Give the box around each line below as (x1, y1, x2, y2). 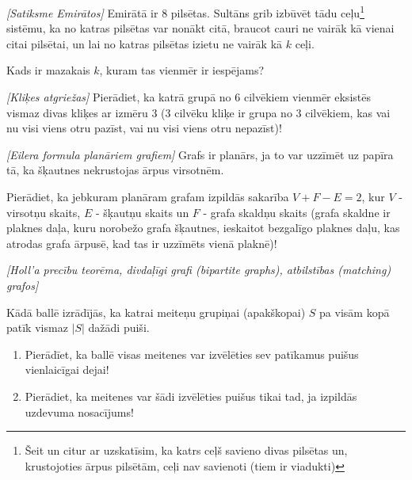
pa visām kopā (319, 303, 390, 320)
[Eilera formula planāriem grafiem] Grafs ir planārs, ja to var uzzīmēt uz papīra (6, 146, 394, 162)
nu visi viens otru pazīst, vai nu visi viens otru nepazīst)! (6, 120, 282, 136)
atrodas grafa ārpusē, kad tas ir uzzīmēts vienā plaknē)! (6, 234, 277, 251)
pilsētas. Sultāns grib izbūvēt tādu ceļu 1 (170, 2, 364, 21)
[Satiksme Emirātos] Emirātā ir (6, 4, 158, 21)
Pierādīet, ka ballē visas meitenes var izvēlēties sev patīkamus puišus (25, 345, 359, 362)
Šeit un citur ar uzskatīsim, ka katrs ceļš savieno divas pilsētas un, (25, 442, 348, 459)
